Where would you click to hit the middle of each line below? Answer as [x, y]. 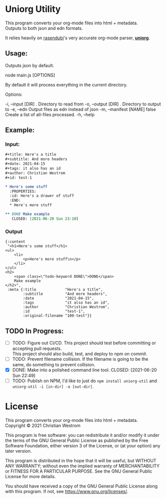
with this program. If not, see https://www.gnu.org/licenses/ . [67, 492]
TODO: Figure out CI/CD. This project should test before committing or [84, 343]
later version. [19, 451]
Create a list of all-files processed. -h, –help [50, 114]
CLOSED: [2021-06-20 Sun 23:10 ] [45, 219]
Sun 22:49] [24, 376]
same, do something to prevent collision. [54, 365]
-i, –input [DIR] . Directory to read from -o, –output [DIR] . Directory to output [83, 104]
